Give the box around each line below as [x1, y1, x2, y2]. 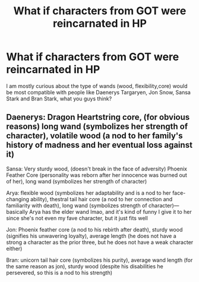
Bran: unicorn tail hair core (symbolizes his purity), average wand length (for [6, 256, 193, 264]
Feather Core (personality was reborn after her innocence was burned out [6, 171, 187, 179]
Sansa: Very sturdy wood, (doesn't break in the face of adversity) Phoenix [6, 165, 188, 172]
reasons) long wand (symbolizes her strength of [6, 122, 188, 132]
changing [6, 195, 30, 202]
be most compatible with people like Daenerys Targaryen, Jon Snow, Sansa [6, 88, 191, 96]
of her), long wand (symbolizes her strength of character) [6, 178, 147, 185]
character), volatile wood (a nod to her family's [6, 131, 183, 141]
